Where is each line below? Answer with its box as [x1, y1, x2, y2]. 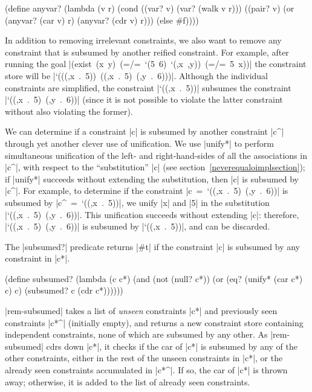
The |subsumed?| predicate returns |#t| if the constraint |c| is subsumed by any [5, 240, 300, 252]
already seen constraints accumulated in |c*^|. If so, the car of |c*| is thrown [5, 364, 288, 376]
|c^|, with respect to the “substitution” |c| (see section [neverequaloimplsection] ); [5, 161, 305, 173]
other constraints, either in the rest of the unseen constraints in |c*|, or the [5, 352, 283, 364]
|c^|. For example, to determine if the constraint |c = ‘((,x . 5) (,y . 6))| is [5, 184, 288, 197]
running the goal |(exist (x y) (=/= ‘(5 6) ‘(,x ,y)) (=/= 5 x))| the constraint [5, 57, 307, 70]
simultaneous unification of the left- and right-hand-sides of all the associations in [5, 149, 307, 161]
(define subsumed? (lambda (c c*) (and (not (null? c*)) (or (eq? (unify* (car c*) [5, 272, 303, 284]
